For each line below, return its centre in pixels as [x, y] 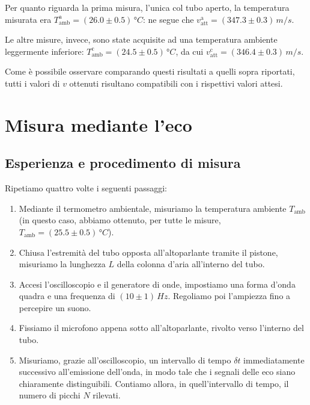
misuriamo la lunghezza [62, 264]
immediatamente [274, 360]
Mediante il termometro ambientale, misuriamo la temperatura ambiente [153, 208]
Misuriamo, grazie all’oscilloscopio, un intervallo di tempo [125, 360]
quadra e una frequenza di [67, 296]
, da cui [190, 51]
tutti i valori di [32, 83]
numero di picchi [50, 395]
